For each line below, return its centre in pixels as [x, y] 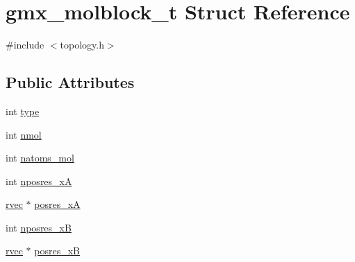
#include [25, 45]
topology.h [82, 45]
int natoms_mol [40, 158]
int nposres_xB [39, 227]
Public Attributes [70, 82]
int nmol [24, 134]
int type [23, 111]
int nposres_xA [39, 181]
